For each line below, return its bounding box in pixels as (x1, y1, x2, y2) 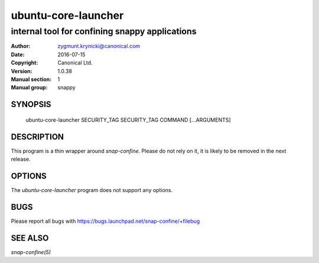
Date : (11, 51, 25, 58)
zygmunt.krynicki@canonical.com (57, 43, 141, 50)
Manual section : (11, 76, 52, 83)
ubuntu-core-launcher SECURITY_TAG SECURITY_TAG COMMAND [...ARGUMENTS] (25, 116, 231, 124)
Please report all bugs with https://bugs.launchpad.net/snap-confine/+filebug (11, 217, 200, 225)
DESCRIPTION (11, 132, 64, 142)
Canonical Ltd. (57, 59, 93, 66)
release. (11, 155, 31, 163)
